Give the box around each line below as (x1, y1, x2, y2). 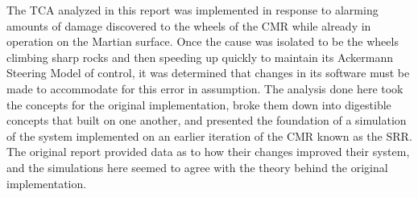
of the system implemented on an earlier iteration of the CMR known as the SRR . (6, 127, 412, 144)
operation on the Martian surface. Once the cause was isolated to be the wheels (6, 33, 399, 50)
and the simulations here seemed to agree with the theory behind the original (6, 158, 388, 175)
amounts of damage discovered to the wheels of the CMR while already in (6, 17, 371, 34)
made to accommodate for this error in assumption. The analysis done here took (6, 80, 404, 96)
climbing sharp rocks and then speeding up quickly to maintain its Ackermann (6, 48, 393, 65)
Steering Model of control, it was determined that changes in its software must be (6, 64, 410, 81)
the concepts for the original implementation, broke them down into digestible (6, 96, 391, 113)
